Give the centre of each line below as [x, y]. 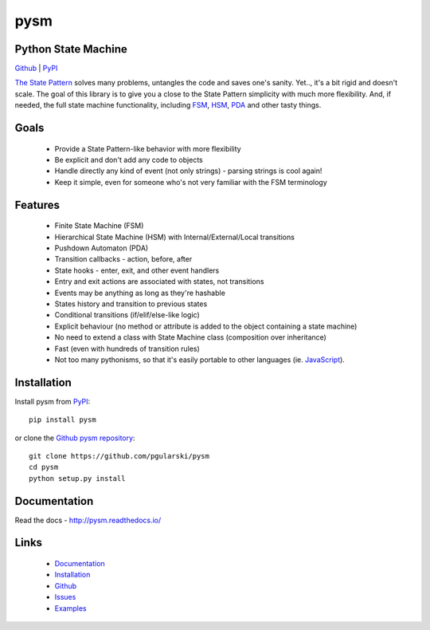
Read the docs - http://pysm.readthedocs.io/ [88, 520]
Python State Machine [71, 49]
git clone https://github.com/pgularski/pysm [119, 456]
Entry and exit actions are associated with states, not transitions [159, 282]
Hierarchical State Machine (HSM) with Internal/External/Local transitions [174, 237]
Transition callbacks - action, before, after [123, 259]
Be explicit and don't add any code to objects [129, 160]
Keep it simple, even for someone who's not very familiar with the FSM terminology [191, 182]
